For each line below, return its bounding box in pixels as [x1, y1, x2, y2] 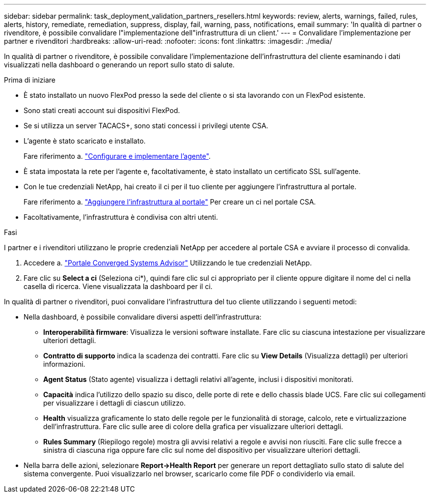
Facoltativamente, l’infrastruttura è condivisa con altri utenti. [24, 213, 218, 221]
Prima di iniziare [4, 76, 55, 84]
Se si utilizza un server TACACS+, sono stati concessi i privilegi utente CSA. [24, 121, 269, 130]
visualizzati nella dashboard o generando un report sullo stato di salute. [4, 60, 235, 69]
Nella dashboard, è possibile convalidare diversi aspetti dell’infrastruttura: [24, 313, 262, 321]
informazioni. [43, 360, 85, 368]
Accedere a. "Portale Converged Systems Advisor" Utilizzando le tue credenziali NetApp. [24, 259, 312, 267]
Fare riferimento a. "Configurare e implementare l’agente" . [24, 152, 211, 160]
